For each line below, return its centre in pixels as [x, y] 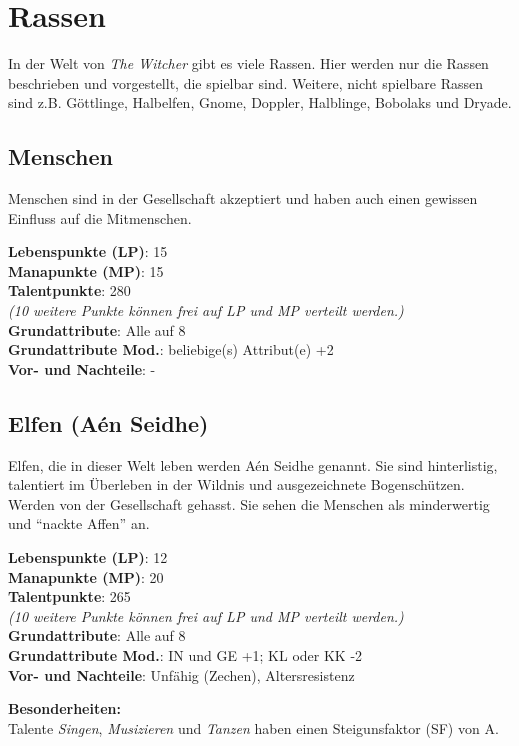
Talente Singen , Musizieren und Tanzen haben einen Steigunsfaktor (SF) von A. [253, 727]
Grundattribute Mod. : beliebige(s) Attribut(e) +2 [171, 349]
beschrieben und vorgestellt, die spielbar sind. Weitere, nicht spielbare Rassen [245, 82]
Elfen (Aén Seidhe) [108, 422]
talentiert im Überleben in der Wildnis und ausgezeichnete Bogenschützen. [236, 484]
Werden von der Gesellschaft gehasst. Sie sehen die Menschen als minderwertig [249, 503]
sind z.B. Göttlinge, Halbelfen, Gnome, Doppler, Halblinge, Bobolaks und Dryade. [260, 102]
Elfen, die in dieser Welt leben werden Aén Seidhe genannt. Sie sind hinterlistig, [253, 464]
